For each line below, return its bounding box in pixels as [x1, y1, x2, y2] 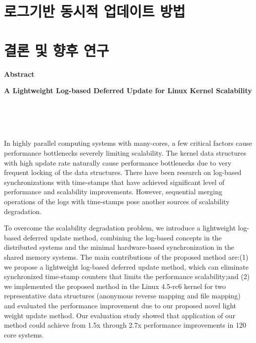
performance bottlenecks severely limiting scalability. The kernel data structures [4, 148, 247, 158]
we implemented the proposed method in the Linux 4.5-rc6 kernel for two [4, 281, 226, 291]
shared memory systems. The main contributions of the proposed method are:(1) [4, 252, 249, 262]
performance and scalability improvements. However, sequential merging [4, 186, 222, 197]
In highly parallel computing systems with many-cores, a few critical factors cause [4, 138, 252, 148]
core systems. [4, 329, 44, 340]
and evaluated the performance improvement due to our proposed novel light [4, 300, 237, 310]
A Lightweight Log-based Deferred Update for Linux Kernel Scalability [4, 85, 252, 96]
